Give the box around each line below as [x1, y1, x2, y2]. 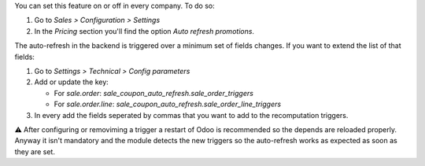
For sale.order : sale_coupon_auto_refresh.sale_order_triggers [54, 88, 253, 98]
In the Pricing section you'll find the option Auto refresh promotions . [34, 26, 255, 35]
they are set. [14, 146, 55, 157]
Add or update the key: [34, 77, 109, 87]
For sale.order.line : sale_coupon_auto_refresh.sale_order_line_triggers [54, 99, 282, 109]
